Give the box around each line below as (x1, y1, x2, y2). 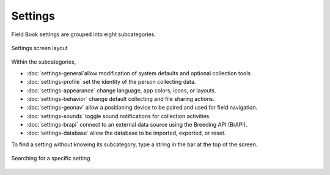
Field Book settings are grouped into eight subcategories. (11, 31, 156, 38)
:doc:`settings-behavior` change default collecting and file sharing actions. (26, 95, 215, 102)
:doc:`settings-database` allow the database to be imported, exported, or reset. (26, 129, 226, 137)
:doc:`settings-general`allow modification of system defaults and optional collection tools (26, 69, 251, 76)
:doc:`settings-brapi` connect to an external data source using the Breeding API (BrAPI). (26, 121, 248, 128)
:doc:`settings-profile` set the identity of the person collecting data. (26, 78, 196, 86)
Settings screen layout (11, 44, 68, 51)
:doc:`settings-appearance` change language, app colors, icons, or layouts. (26, 86, 216, 94)
